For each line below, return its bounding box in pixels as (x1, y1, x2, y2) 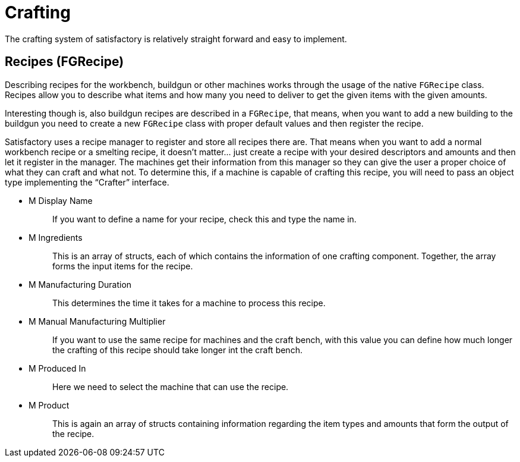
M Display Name (29, 195, 93, 206)
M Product (29, 400, 70, 410)
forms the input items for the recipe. (52, 260, 193, 271)
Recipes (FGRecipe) (5, 54, 124, 70)
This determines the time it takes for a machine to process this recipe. (52, 297, 326, 308)
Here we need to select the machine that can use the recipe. (52, 381, 289, 392)
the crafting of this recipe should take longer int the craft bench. (52, 344, 302, 355)
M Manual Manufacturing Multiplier (29, 316, 166, 326)
